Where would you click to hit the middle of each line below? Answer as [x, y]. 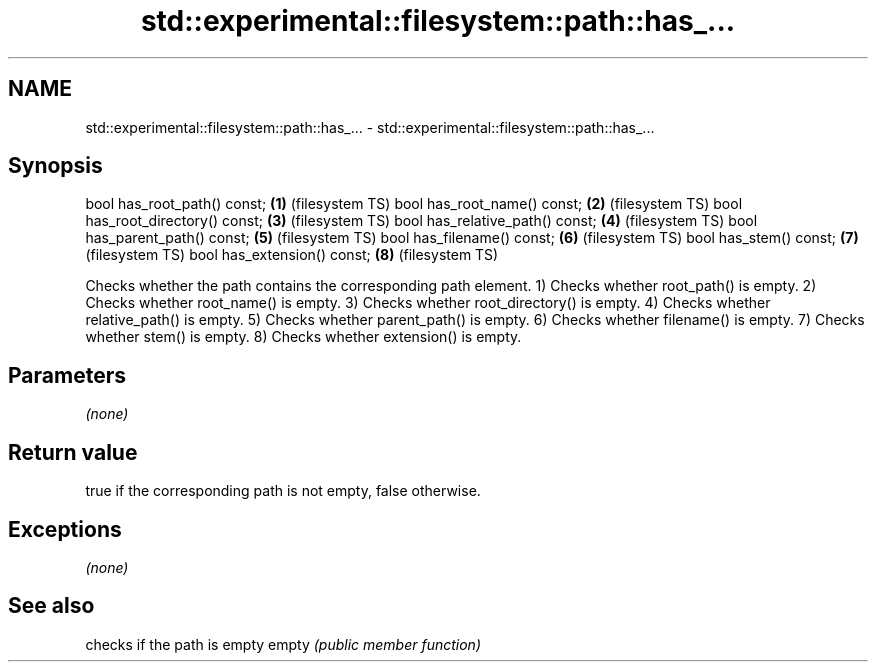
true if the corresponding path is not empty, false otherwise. [283, 491]
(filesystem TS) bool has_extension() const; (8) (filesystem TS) [292, 255]
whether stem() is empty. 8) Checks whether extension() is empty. [303, 337]
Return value [73, 452]
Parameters [67, 375]
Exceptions [65, 529]
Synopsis [55, 166]
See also [51, 606]
